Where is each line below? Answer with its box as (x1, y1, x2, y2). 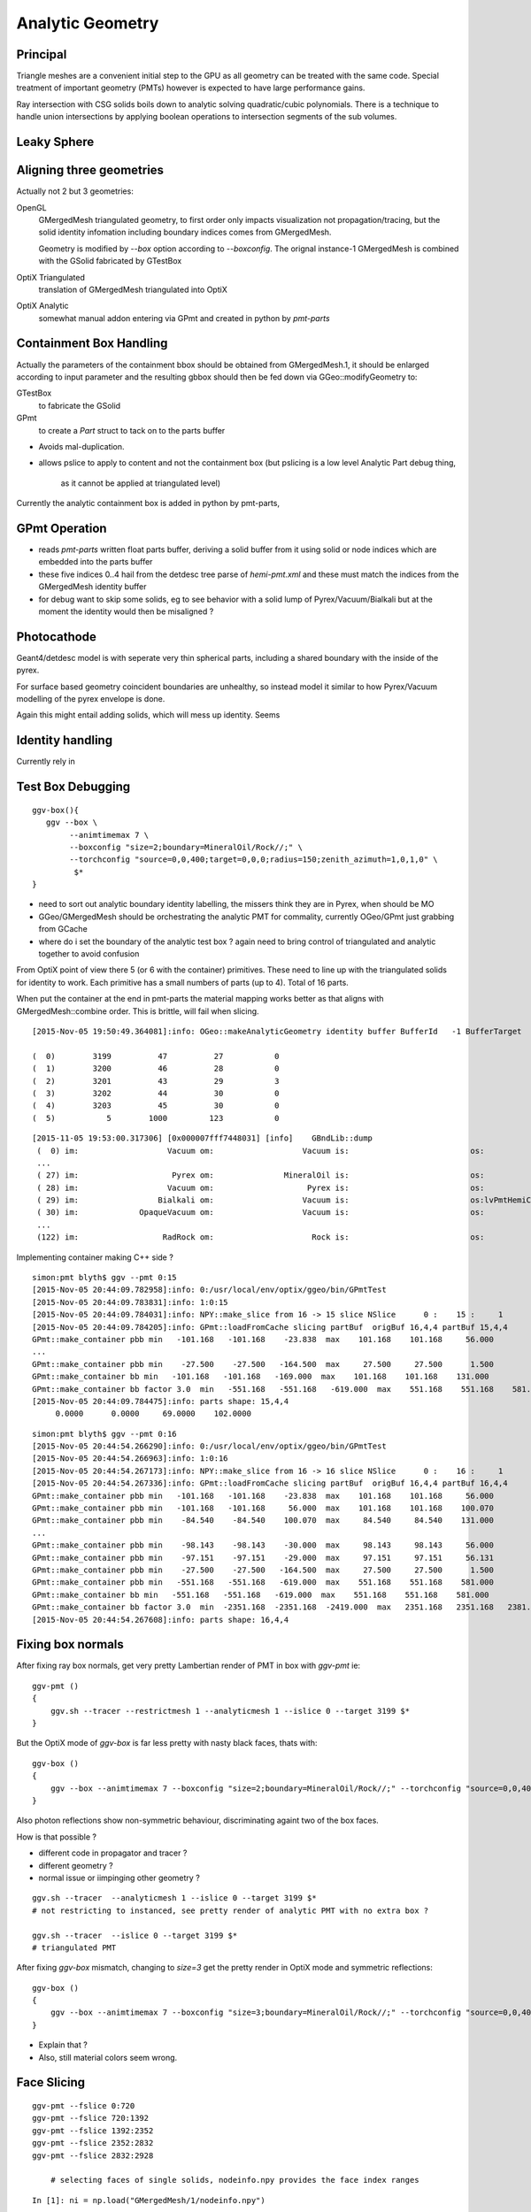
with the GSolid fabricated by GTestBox (38, 256, 182, 266)
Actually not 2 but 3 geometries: (16, 186, 135, 196)
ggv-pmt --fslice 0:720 (32, 2101, 135, 2111)
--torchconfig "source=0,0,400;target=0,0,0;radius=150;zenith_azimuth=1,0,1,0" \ (69, 855, 438, 864)
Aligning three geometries (16, 163, 164, 178)
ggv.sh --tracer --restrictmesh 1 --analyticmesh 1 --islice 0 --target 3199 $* (50, 1706, 411, 1716)
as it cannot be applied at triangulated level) (60, 478, 221, 488)
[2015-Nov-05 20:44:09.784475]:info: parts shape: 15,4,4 (32, 1396, 289, 1406)
